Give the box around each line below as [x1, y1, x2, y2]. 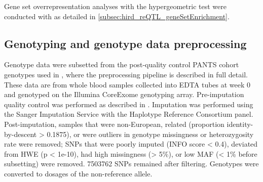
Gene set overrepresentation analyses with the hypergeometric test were [4, 1, 227, 11]
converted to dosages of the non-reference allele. [4, 168, 153, 178]
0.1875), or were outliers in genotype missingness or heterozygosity [47, 128, 254, 139]
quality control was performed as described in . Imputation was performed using [4, 99, 253, 109]
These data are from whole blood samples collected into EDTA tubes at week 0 [4, 79, 251, 89]
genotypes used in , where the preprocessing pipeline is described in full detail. [4, 69, 248, 79]
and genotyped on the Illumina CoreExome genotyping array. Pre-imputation [4, 89, 244, 100]
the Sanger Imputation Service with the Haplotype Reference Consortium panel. [4, 109, 253, 119]
